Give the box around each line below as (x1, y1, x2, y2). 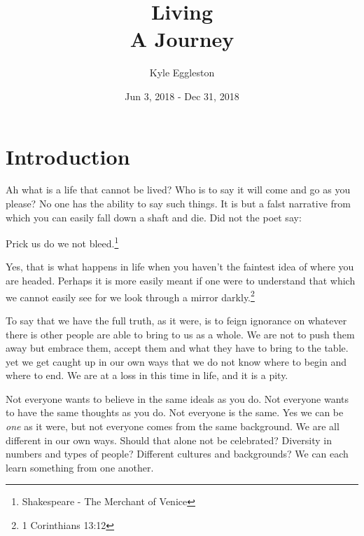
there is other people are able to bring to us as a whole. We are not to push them (6, 327, 355, 341)
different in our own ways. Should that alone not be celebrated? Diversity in (6, 432, 332, 447)
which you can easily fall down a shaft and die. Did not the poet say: (6, 209, 302, 224)
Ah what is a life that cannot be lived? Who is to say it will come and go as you (6, 182, 351, 197)
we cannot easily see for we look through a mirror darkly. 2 (6, 287, 255, 304)
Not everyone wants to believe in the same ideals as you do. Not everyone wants (6, 391, 349, 406)
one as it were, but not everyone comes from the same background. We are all (6, 419, 339, 434)
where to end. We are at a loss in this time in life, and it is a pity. (6, 368, 288, 383)
